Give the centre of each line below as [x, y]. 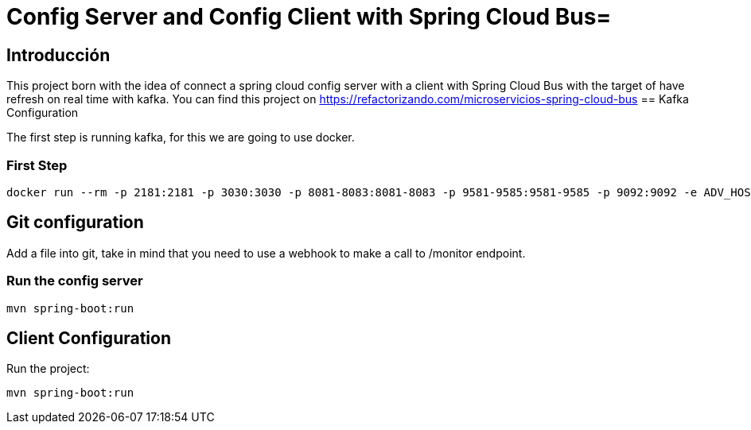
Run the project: [48, 369]
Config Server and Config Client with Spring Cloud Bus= [309, 17]
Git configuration [75, 223]
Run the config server [75, 281]
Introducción [58, 55]
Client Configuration [89, 338]
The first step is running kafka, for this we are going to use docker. [181, 138]
